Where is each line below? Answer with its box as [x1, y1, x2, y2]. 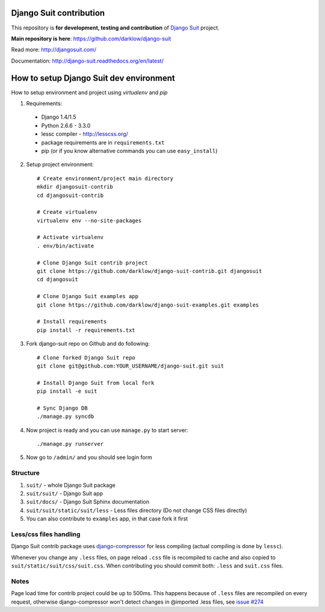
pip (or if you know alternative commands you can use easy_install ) [41, 147, 218, 154]
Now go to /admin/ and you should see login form [26, 454, 153, 461]
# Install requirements [37, 318, 107, 325]
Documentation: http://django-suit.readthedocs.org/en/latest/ [11, 57, 164, 64]
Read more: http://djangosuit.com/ [11, 46, 96, 54]
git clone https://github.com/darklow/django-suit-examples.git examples [37, 301, 259, 308]
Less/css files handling [11, 530, 81, 539]
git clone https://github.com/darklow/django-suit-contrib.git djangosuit [37, 268, 262, 275]
